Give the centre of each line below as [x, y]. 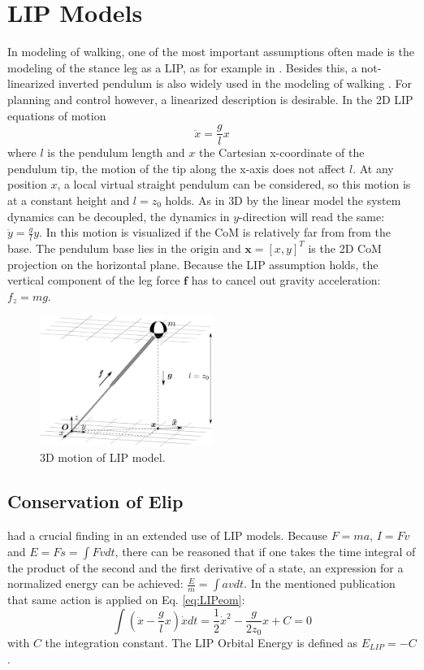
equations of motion [57, 115]
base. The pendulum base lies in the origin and [124, 248]
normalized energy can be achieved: [95, 583]
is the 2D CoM [345, 248]
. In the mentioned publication [320, 583]
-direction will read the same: [312, 216]
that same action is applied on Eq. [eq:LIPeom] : [126, 600]
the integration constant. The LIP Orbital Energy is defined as [201, 642]
